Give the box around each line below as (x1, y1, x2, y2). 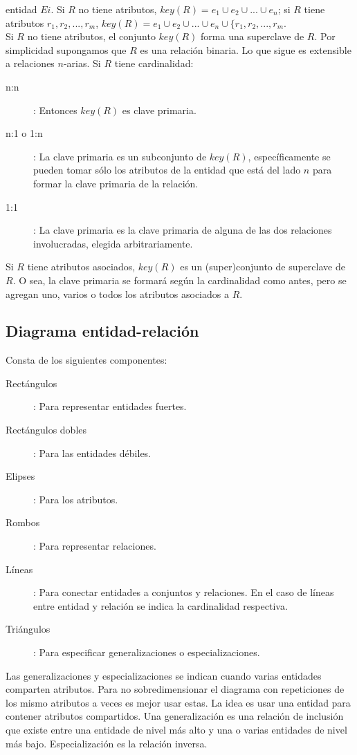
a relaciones (6, 56, 55, 71)
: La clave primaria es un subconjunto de (33, 149, 207, 163)
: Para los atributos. (33, 492, 118, 506)
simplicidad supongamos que (6, 42, 127, 57)
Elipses (6, 469, 35, 483)
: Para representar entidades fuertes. (33, 399, 187, 413)
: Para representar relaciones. (33, 539, 156, 553)
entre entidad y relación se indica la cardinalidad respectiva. (33, 598, 288, 613)
